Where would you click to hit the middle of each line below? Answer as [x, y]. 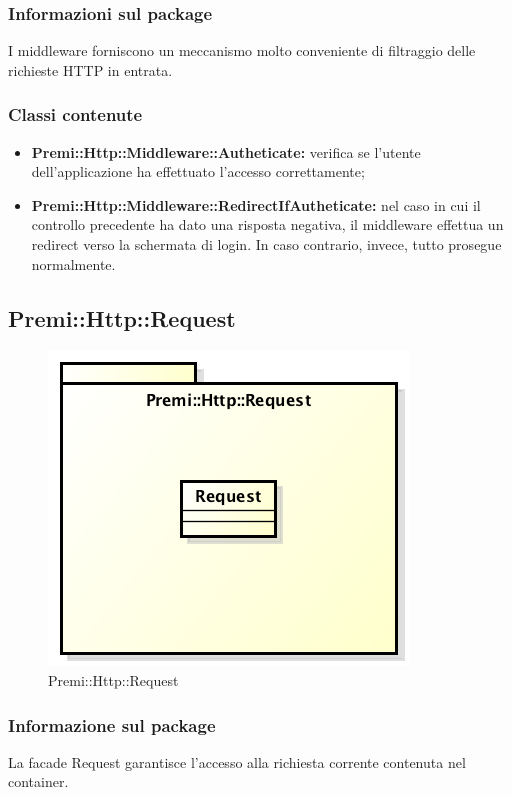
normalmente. [73, 263]
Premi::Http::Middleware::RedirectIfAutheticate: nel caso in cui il [256, 204]
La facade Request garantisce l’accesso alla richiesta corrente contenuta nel [237, 761]
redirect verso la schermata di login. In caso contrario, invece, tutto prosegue [266, 244]
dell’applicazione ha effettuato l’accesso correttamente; [198, 171]
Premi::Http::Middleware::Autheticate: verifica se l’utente [226, 151]
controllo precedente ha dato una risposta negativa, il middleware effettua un [267, 224]
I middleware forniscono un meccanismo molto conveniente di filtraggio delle [242, 50]
